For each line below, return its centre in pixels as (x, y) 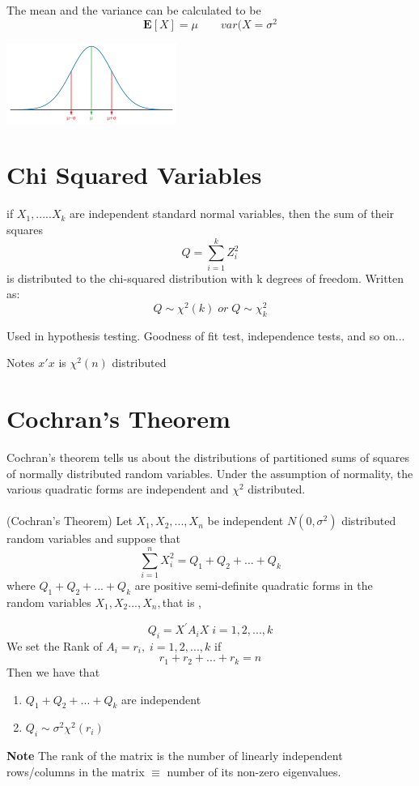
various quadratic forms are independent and (118, 489)
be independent (245, 521)
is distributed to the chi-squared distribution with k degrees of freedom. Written (205, 278)
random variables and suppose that (93, 538)
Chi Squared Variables (134, 175)
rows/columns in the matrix (76, 771)
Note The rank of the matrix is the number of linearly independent (175, 756)
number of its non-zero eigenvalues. (254, 771)
